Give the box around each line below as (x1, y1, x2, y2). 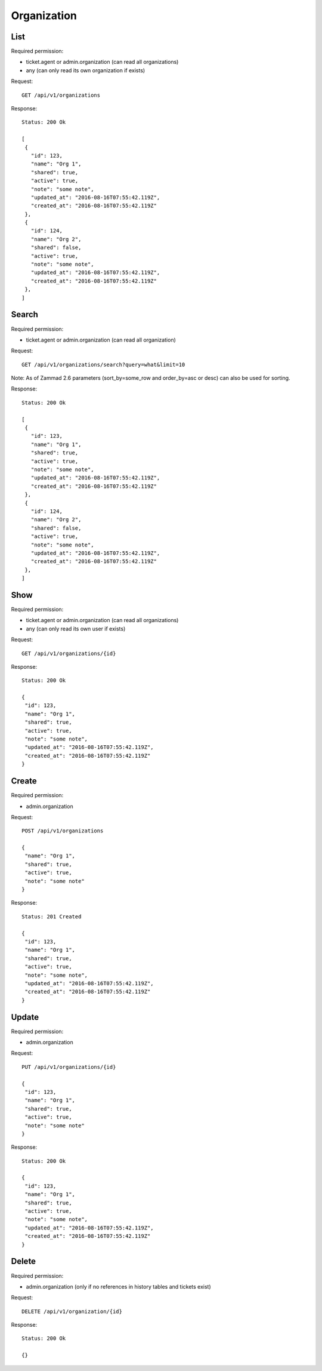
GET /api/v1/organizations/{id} (21, 650, 116, 657)
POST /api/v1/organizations (21, 828, 104, 834)
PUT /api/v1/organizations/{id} (21, 1063, 116, 1070)
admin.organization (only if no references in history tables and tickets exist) (26, 1283, 211, 1290)
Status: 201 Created (21, 913, 82, 920)
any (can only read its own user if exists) (26, 625, 126, 632)
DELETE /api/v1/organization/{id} (21, 1308, 122, 1315)
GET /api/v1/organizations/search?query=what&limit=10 (21, 361, 185, 368)
